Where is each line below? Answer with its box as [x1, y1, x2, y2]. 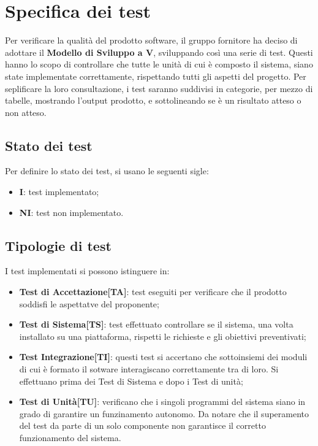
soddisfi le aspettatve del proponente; [19, 297, 159, 310]
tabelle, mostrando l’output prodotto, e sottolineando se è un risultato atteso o [5, 94, 301, 107]
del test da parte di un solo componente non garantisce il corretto [19, 419, 266, 432]
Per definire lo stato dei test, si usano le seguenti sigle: [5, 164, 209, 177]
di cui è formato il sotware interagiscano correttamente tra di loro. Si [19, 363, 279, 375]
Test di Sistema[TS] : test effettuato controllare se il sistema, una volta [19, 318, 293, 331]
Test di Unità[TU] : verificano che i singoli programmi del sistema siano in [19, 395, 306, 408]
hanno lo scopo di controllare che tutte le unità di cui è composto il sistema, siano [5, 58, 313, 71]
